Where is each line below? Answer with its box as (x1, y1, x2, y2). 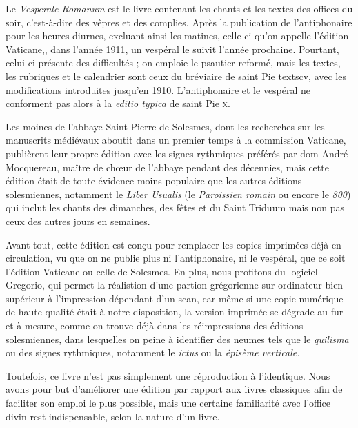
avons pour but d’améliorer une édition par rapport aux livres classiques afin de (6, 382, 343, 396)
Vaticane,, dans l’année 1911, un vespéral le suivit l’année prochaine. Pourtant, (6, 41, 339, 56)
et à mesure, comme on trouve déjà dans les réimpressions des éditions (6, 318, 304, 333)
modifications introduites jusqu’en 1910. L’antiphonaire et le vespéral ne (6, 82, 311, 97)
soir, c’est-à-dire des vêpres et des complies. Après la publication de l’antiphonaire (6, 14, 352, 29)
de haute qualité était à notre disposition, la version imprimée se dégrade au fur (6, 304, 344, 319)
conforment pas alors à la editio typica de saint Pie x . (6, 96, 230, 110)
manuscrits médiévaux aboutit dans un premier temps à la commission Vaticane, (6, 133, 346, 147)
